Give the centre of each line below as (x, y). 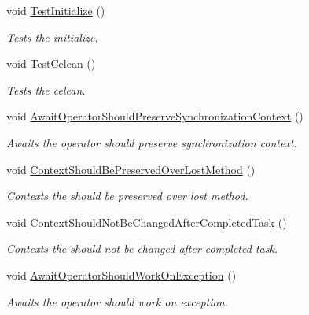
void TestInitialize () (56, 10)
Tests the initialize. (52, 37)
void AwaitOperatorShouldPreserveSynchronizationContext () (155, 116)
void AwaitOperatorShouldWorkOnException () (121, 274)
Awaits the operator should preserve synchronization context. (152, 142)
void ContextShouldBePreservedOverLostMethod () (131, 169)
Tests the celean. (46, 89)
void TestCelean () (51, 63)
